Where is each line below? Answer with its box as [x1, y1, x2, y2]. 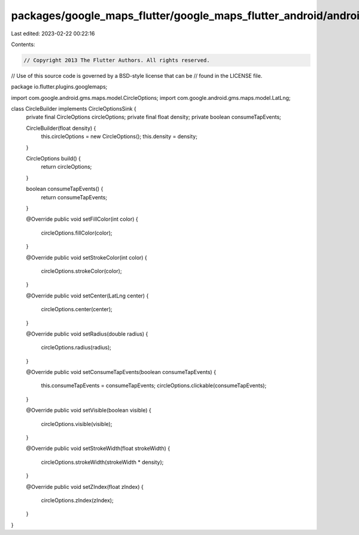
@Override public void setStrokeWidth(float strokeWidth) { [26, 445, 171, 452]
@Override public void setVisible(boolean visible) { [26, 407, 152, 414]
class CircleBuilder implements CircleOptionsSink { [11, 105, 137, 113]
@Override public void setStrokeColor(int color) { [26, 254, 148, 261]
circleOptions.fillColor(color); [41, 229, 113, 236]
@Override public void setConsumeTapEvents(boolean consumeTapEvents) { [26, 369, 217, 376]
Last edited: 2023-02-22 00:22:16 [11, 30, 95, 37]
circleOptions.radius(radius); [41, 344, 112, 351]
